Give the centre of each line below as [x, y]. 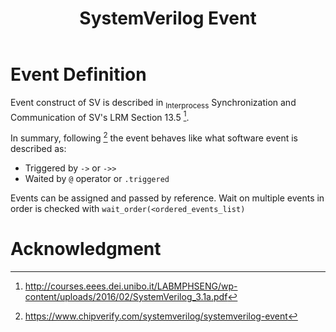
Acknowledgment [86, 249]
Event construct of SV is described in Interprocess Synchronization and [153, 103]
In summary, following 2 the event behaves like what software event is [154, 137]
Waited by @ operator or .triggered [97, 179]
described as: [38, 149]
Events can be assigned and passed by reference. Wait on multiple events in [167, 198]
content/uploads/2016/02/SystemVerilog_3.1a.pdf [126, 296]
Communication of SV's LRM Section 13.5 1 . [100, 116]
